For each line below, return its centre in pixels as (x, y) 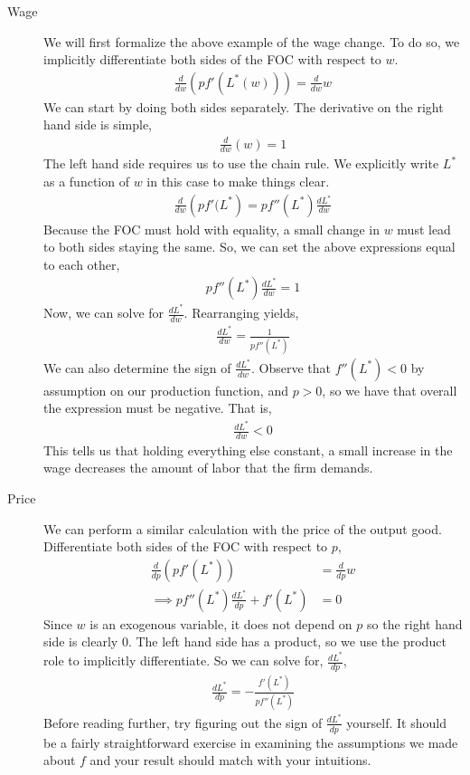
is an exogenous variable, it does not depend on (221, 623)
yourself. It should (396, 722)
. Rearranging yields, (241, 313)
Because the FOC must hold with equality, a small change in (211, 229)
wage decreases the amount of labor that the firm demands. (208, 468)
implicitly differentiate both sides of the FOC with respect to (212, 59)
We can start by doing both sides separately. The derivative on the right (244, 106)
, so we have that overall (390, 390)
